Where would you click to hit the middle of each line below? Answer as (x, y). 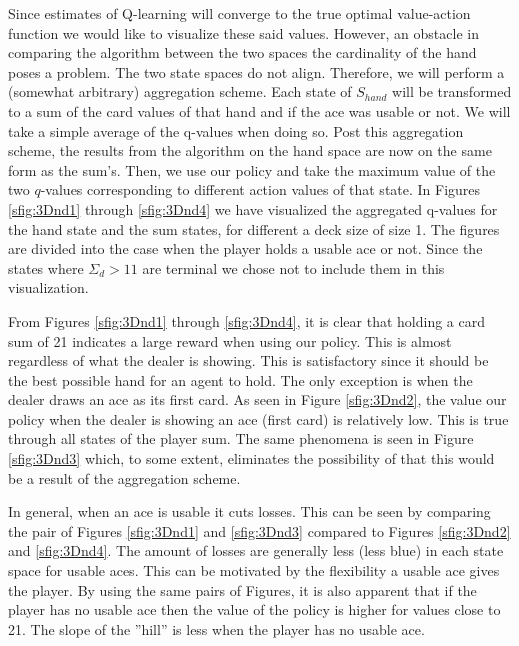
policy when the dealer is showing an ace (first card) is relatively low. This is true (258, 418)
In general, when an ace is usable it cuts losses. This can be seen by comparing (249, 511)
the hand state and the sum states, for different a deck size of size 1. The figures (254, 228)
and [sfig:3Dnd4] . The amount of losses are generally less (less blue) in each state (256, 550)
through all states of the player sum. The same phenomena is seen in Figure (241, 438)
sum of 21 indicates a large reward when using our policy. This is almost (230, 340)
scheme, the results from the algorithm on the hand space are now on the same (250, 150)
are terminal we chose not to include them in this (293, 267)
